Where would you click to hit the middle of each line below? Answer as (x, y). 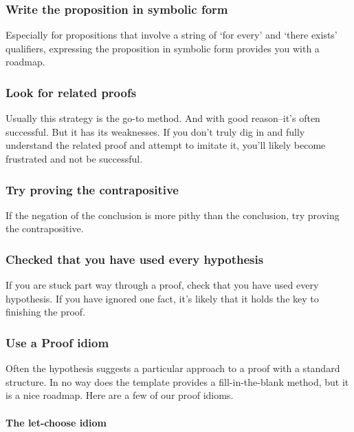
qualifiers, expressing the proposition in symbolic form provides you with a (163, 48)
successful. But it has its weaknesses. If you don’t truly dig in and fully (155, 131)
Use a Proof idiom (57, 342)
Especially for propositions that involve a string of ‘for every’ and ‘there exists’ (172, 35)
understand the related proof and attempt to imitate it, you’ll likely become (166, 145)
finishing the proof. (46, 312)
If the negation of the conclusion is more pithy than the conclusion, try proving (173, 215)
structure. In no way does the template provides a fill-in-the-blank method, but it (177, 381)
